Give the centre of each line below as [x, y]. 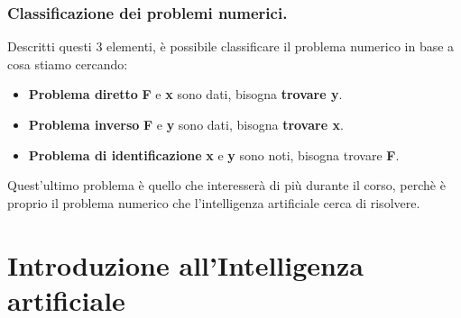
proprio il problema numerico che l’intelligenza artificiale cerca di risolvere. [214, 202]
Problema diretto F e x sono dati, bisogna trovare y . [185, 94]
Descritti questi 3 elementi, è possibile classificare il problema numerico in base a [231, 46]
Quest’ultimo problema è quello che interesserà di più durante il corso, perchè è [226, 185]
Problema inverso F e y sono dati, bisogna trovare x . [186, 124]
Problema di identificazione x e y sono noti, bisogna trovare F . [214, 154]
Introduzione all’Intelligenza [185, 264]
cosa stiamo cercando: [68, 64]
